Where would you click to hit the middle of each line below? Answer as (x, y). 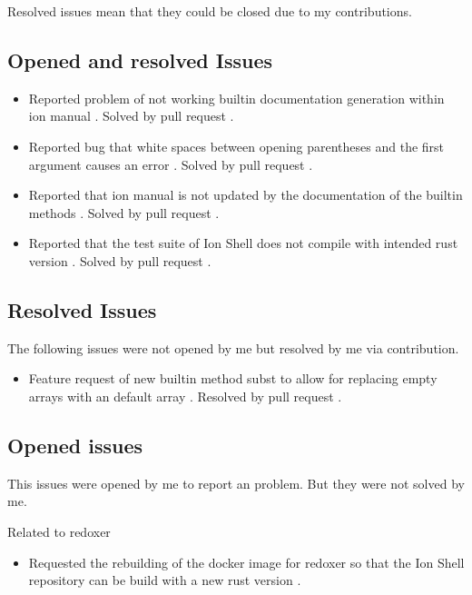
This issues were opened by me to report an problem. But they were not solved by (236, 483)
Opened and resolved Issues (140, 59)
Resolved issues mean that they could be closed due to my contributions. (210, 11)
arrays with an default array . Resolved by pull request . (185, 396)
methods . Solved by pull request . (124, 212)
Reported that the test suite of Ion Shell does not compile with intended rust (243, 243)
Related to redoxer (59, 531)
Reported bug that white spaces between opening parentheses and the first (236, 146)
